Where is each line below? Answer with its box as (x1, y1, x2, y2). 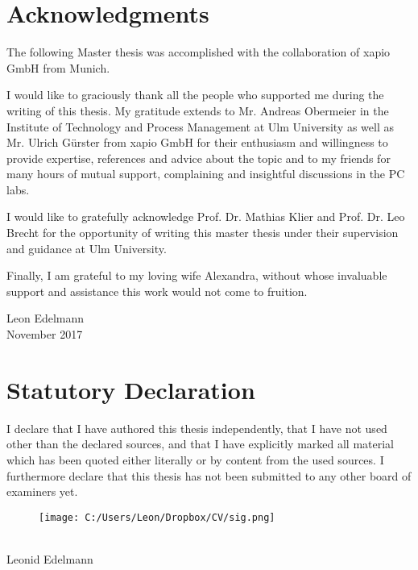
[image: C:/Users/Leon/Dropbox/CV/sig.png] (39, 511, 275, 523)
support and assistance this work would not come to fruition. (6, 282, 308, 299)
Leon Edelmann (6, 310, 85, 327)
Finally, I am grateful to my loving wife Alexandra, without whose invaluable (6, 267, 387, 284)
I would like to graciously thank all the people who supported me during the (6, 86, 384, 103)
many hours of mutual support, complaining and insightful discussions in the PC (6, 165, 405, 182)
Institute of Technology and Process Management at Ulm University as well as (6, 118, 394, 135)
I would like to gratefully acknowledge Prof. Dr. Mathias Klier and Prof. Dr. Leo (6, 208, 405, 225)
